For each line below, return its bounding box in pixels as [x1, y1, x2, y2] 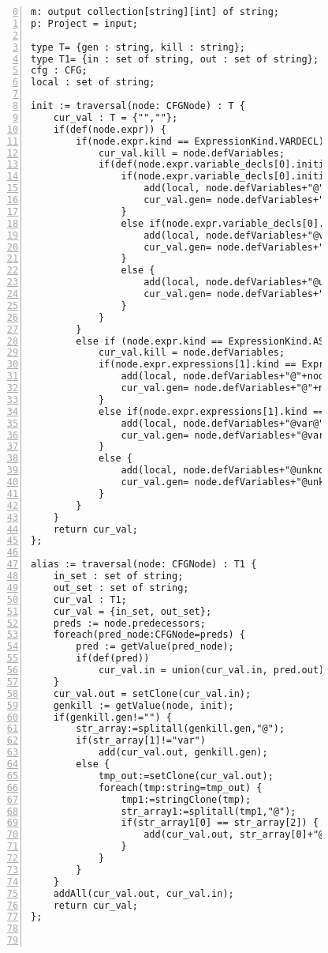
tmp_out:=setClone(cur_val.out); [98, 770, 274, 782]
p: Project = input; [31, 17, 139, 29]
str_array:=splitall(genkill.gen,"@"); [76, 723, 285, 735]
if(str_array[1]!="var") [76, 735, 206, 747]
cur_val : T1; [53, 593, 127, 605]
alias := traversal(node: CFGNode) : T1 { [31, 559, 257, 571]
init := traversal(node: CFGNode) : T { [31, 100, 246, 111]
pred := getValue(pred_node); [76, 641, 234, 653]
